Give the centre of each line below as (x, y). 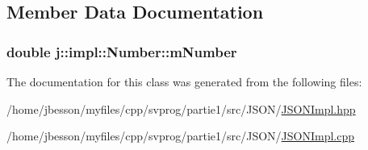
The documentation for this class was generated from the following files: (184, 81)
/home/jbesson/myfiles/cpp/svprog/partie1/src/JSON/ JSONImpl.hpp (181, 108)
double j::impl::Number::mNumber (122, 51)
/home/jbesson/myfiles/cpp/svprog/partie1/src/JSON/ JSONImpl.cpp (181, 136)
